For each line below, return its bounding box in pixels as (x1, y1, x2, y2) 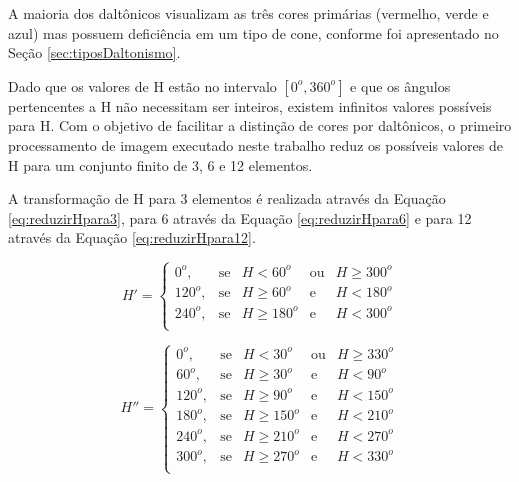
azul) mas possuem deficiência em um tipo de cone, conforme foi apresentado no (8, 22, 499, 43)
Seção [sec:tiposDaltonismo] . (8, 42, 181, 63)
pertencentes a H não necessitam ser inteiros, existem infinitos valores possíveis (8, 95, 492, 116)
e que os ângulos (350, 75, 451, 96)
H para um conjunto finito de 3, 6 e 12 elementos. (8, 154, 313, 175)
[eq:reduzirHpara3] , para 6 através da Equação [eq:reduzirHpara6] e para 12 (8, 207, 472, 228)
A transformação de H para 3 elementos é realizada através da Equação (8, 188, 446, 209)
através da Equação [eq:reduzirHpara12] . (8, 227, 256, 248)
